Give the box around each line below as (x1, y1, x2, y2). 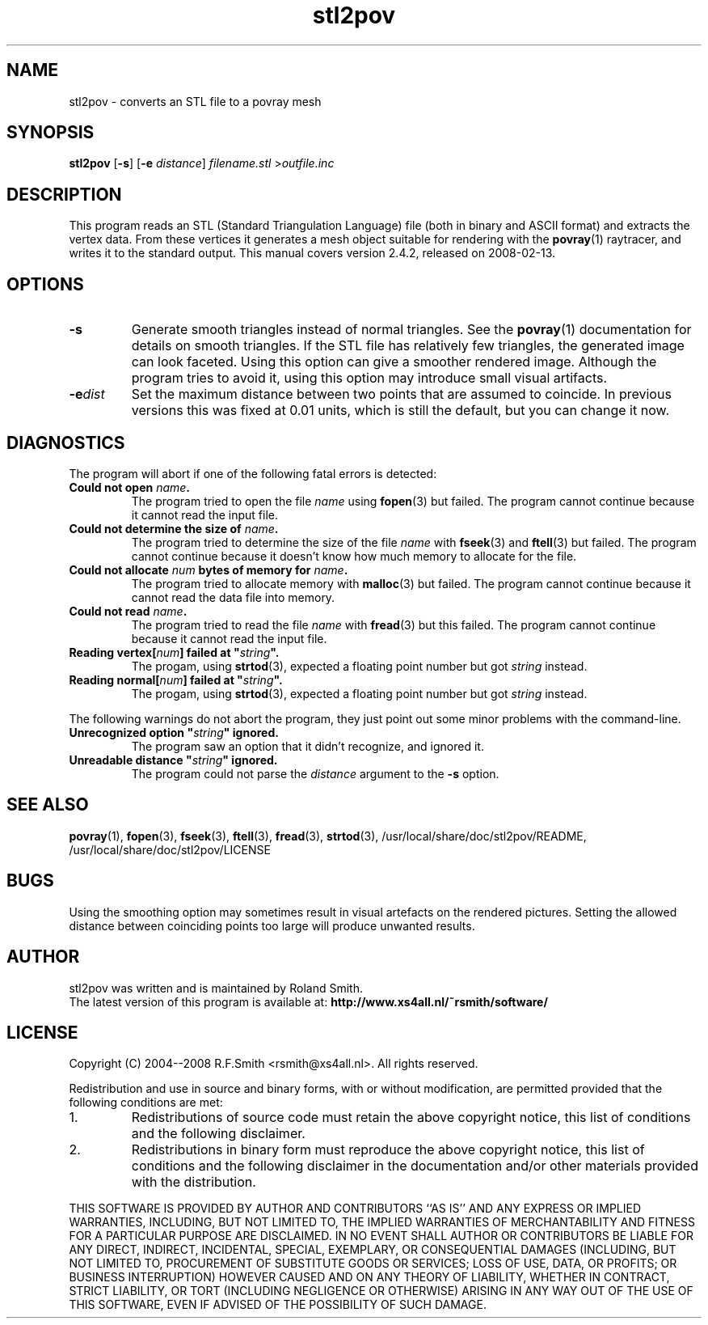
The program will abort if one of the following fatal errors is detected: (69, 466, 437, 480)
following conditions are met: (69, 1095, 223, 1110)
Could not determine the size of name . (69, 521, 279, 536)
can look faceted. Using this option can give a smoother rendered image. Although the (131, 353, 657, 370)
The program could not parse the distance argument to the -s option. (131, 766, 499, 781)
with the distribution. (131, 1174, 256, 1191)
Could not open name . (69, 480, 191, 494)
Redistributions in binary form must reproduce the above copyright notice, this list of (131, 1141, 645, 1158)
